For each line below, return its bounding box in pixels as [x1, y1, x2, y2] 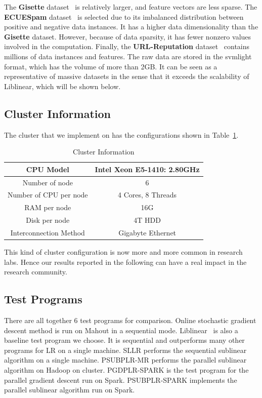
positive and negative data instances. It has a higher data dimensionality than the [4, 21, 258, 32]
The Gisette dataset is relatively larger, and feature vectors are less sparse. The [4, 2, 257, 12]
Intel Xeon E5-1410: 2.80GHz [95, 164, 200, 174]
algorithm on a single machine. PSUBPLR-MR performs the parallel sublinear [4, 354, 247, 365]
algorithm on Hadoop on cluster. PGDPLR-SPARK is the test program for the [4, 365, 249, 375]
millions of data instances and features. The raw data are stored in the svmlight [4, 51, 252, 61]
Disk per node [26, 215, 70, 225]
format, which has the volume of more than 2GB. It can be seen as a [4, 61, 217, 71]
